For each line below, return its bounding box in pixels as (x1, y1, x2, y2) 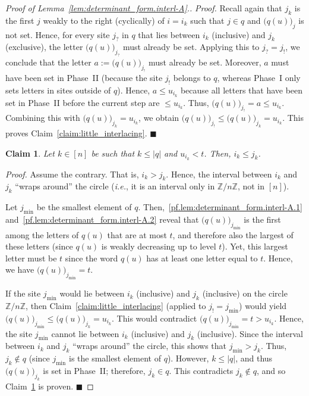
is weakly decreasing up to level (101, 240, 216, 252)
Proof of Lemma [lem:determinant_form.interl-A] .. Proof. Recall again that (5, 2, 282, 14)
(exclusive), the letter (5, 40, 83, 53)
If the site (5, 287, 41, 300)
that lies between (138, 28, 200, 40)
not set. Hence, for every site (5, 28, 110, 40)
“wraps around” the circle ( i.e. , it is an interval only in (15, 180, 215, 192)
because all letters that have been (180, 83, 303, 96)
